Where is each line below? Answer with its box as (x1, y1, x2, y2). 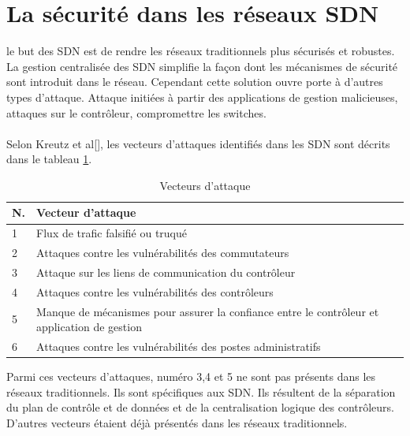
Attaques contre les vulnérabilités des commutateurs (36, 244, 289, 261)
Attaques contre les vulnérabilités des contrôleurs (36, 283, 274, 300)
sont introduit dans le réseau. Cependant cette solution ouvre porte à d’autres (6, 73, 383, 90)
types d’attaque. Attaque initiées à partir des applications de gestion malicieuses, (6, 88, 398, 105)
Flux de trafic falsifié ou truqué (36, 225, 188, 241)
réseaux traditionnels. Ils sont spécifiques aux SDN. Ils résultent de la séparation (6, 383, 396, 400)
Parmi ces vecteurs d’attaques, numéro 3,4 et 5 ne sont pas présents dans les (6, 368, 376, 385)
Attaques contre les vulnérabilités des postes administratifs (36, 338, 321, 355)
